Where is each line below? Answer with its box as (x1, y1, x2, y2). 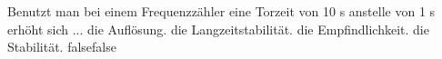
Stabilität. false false (7, 37, 116, 56)
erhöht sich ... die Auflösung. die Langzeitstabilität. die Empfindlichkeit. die (7, 19, 429, 38)
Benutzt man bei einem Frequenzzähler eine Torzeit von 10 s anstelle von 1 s (7, 2, 436, 20)
